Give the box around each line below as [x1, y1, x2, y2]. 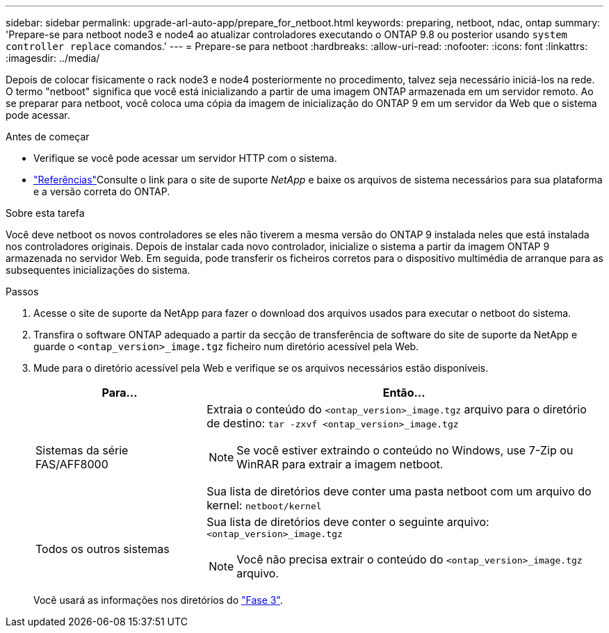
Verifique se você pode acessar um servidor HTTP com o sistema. [33, 152, 337, 164]
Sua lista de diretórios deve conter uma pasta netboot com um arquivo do [206, 484, 592, 498]
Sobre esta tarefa [6, 207, 85, 219]
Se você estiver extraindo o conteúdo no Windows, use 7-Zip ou [236, 443, 574, 457]
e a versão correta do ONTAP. [33, 186, 170, 197]
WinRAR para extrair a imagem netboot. [236, 457, 444, 471]
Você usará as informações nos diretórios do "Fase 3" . [33, 594, 283, 606]
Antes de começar [6, 131, 90, 142]
